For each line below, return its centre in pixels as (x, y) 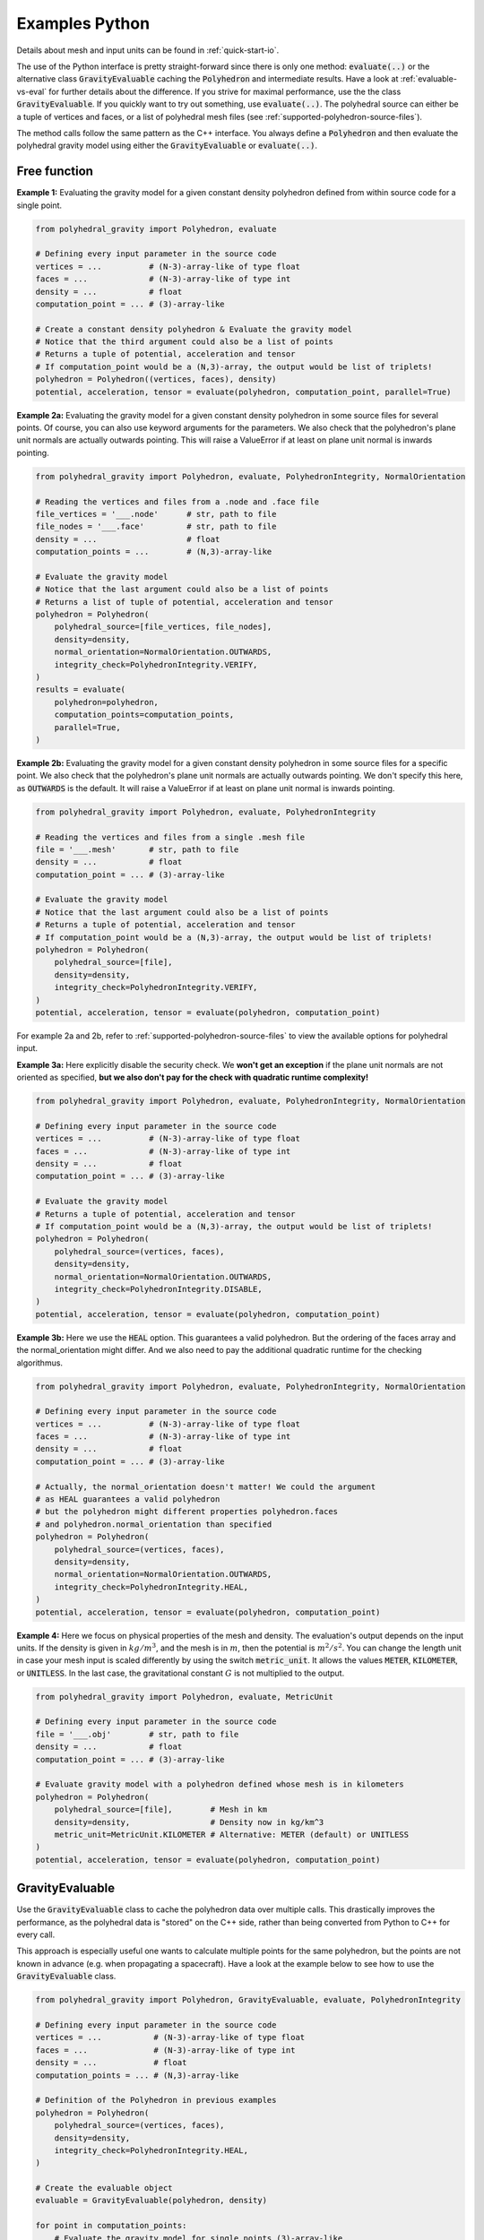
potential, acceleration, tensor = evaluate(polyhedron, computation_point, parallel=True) (243, 392)
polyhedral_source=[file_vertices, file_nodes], (163, 627)
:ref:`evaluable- (428, 79)
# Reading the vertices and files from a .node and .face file (177, 501)
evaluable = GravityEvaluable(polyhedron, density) (151, 2201)
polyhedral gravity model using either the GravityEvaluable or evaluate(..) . (167, 146)
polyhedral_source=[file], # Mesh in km (161, 1809)
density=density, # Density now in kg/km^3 (189, 1822)
